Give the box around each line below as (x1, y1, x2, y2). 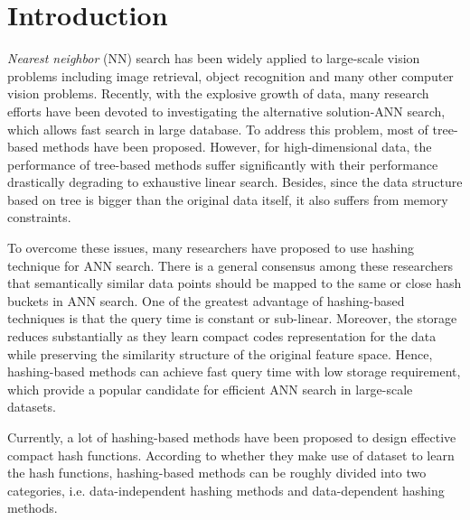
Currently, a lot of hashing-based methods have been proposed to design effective (7, 428, 456, 446)
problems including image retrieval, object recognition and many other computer (7, 66, 454, 85)
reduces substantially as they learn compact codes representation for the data (7, 327, 437, 346)
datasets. (7, 397, 56, 416)
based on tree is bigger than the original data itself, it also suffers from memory (7, 190, 448, 209)
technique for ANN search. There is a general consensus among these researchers (7, 255, 454, 274)
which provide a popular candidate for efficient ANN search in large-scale (7, 379, 413, 398)
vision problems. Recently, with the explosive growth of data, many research (7, 84, 429, 103)
